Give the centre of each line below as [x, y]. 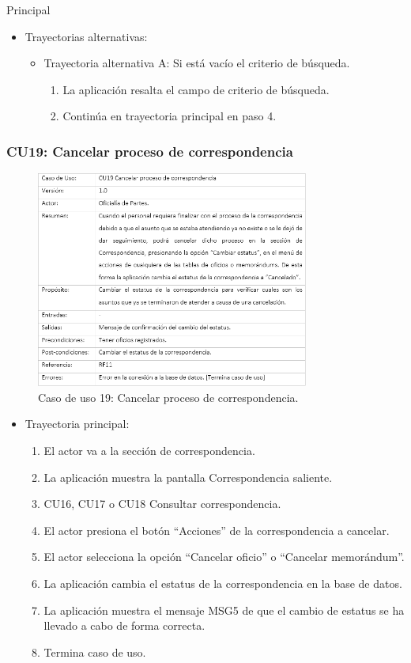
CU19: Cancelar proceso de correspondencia [150, 151]
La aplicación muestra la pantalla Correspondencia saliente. [188, 477]
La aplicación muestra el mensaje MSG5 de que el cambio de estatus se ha [224, 610]
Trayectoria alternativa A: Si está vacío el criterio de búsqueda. [197, 63]
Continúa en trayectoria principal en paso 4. [170, 116]
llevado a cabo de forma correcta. [124, 625]
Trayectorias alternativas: [86, 36]
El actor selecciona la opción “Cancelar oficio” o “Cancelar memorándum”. [224, 557]
